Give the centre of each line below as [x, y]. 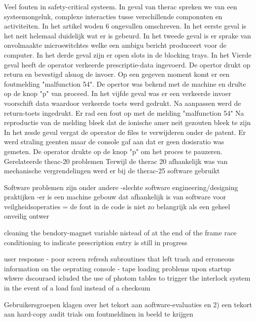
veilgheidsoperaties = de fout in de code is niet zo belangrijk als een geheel [117, 206]
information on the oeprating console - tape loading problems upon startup [118, 268]
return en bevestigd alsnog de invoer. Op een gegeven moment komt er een [117, 74]
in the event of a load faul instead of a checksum [77, 288]
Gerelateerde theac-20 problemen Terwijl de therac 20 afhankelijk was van [116, 161]
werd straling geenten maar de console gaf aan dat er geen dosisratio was [114, 142]
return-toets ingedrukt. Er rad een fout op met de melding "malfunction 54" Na [124, 113]
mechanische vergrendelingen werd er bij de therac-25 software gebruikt [112, 171]
